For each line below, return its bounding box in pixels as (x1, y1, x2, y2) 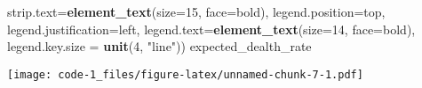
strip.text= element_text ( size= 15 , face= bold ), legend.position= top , (7, 3, 386, 20)
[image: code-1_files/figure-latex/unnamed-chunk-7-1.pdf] (7, 68, 363, 81)
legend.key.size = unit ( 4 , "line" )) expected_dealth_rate (7, 37, 312, 55)
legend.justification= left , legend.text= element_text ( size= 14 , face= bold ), (7, 19, 416, 38)
